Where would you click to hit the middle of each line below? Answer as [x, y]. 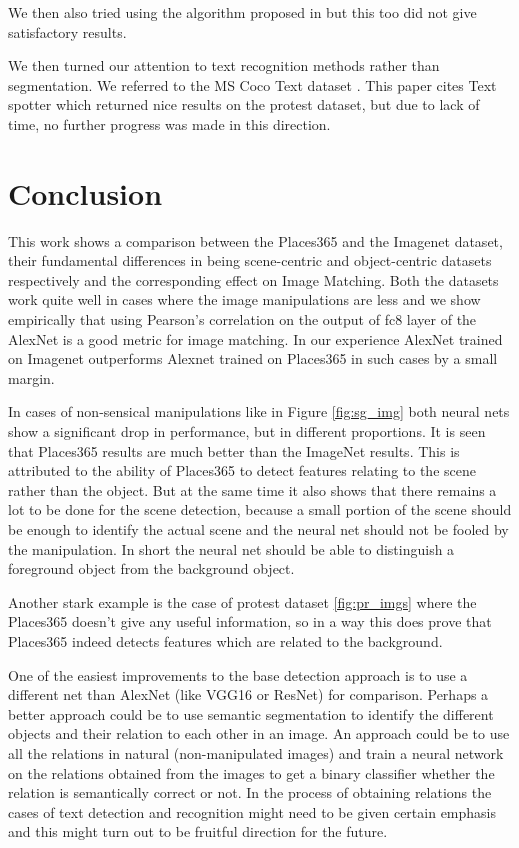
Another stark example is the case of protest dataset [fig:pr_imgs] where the [242, 601]
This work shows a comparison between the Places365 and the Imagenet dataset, [255, 240]
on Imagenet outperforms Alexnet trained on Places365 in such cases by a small [253, 358]
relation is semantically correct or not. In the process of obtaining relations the [250, 792]
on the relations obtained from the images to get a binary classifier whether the [251, 772]
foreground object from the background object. [151, 568]
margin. [31, 377]
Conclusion [85, 192]
